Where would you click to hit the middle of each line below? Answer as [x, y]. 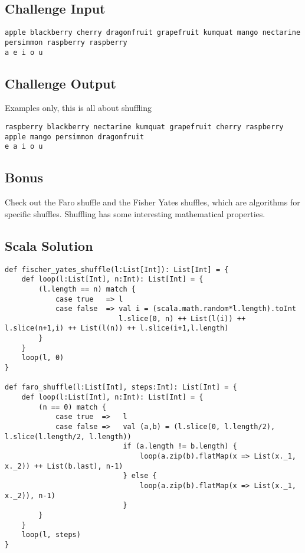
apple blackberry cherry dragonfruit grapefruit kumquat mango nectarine [153, 33]
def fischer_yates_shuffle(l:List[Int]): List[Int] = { [117, 269]
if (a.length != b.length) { [180, 446]
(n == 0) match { [72, 407]
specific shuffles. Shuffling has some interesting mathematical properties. [135, 213]
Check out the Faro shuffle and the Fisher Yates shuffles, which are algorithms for [152, 202]
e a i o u [24, 147]
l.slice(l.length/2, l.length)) [68, 436]
